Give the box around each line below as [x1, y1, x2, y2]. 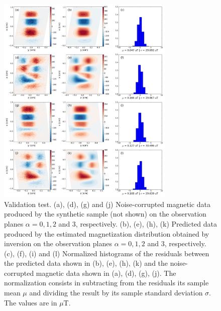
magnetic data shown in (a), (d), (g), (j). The [36, 267, 176, 278]
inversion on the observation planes [4, 238, 112, 249]
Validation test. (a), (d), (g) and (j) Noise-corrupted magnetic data [4, 198, 210, 209]
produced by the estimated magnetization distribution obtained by [4, 228, 209, 239]
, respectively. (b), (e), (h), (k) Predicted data [75, 218, 217, 229]
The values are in [4, 297, 57, 307]
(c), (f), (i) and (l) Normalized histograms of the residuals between [4, 248, 209, 258]
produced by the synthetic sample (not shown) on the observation [4, 209, 206, 219]
